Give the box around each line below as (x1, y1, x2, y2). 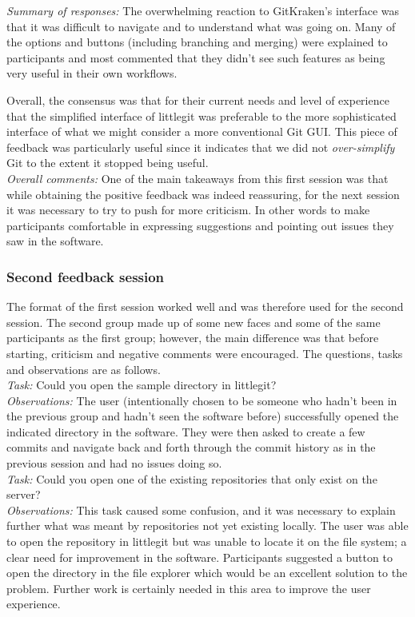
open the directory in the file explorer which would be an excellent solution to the (6, 564, 408, 581)
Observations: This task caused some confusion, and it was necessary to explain (6, 501, 396, 518)
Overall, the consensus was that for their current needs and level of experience (6, 91, 389, 108)
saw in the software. (6, 233, 104, 249)
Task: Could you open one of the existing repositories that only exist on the (6, 470, 377, 487)
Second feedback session (6, 266, 165, 286)
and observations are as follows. (6, 360, 161, 377)
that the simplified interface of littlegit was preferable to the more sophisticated (6, 107, 397, 124)
